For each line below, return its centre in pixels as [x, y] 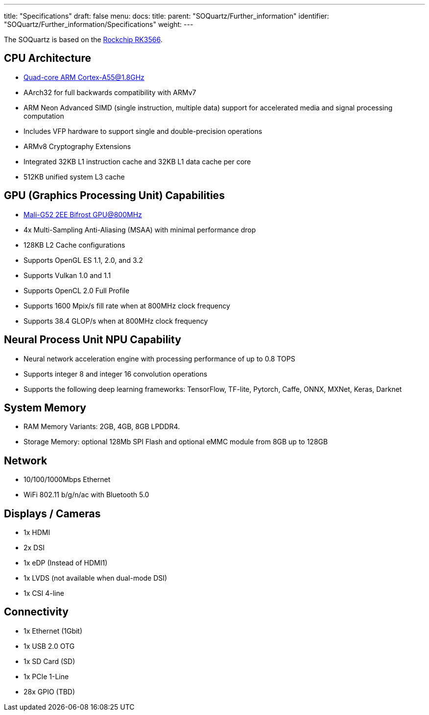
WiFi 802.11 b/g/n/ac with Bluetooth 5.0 [86, 495]
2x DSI [34, 548]
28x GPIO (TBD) [49, 691]
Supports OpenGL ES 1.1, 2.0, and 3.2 [83, 260]
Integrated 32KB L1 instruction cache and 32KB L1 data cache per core [137, 161]
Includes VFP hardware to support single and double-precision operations [143, 131]
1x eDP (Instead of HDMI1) [66, 563]
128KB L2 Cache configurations [74, 245]
